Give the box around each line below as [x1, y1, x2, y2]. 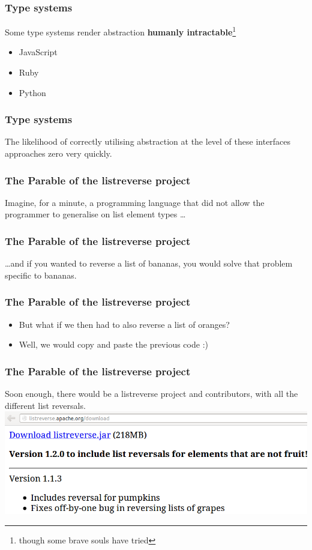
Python [19, 86, 46, 98]
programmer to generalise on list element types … [5, 208, 186, 220]
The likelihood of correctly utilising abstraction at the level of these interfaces [5, 135, 291, 148]
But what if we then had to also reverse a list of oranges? [19, 318, 230, 330]
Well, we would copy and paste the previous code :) [19, 338, 208, 351]
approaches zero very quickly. [5, 147, 112, 160]
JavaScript [19, 46, 58, 58]
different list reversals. [5, 399, 86, 411]
